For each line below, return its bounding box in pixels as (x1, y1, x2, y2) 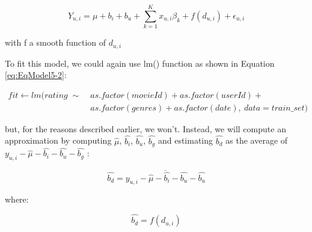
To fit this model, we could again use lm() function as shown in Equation (5, 56, 275, 69)
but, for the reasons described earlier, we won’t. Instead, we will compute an (5, 122, 286, 135)
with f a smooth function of (5, 36, 106, 49)
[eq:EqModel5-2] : (5, 69, 67, 81)
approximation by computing (5, 134, 112, 147)
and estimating (158, 134, 213, 147)
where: (5, 193, 29, 206)
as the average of (225, 134, 288, 147)
